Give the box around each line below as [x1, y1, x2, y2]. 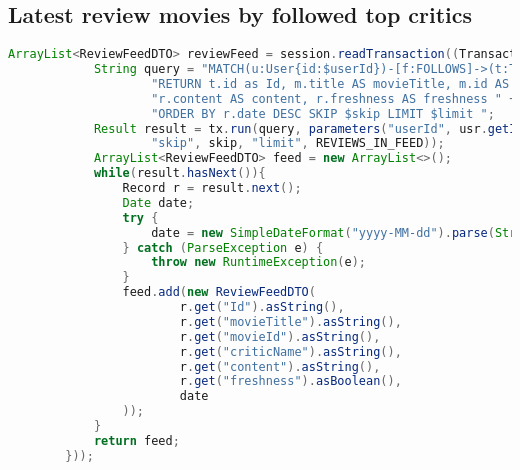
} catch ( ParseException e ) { [122, 240, 324, 255]
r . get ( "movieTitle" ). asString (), [179, 314, 402, 329]
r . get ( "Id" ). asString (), [179, 300, 345, 315]
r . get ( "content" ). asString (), [179, 359, 381, 374]
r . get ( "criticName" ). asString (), [179, 344, 402, 359]
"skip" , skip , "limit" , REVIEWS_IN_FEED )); [151, 136, 445, 151]
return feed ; [93, 433, 180, 448]
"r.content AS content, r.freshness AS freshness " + [151, 91, 517, 106]
